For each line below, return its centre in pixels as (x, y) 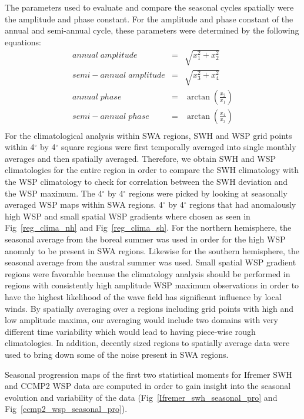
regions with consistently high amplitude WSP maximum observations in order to (152, 285)
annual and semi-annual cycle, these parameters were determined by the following (152, 30)
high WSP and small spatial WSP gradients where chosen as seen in (128, 216)
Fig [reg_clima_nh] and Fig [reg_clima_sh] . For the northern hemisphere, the (148, 227)
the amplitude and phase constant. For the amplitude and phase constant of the (149, 19)
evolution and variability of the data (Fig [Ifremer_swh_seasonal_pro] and (141, 397)
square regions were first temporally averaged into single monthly (179, 147)
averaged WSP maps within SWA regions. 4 (84, 204)
